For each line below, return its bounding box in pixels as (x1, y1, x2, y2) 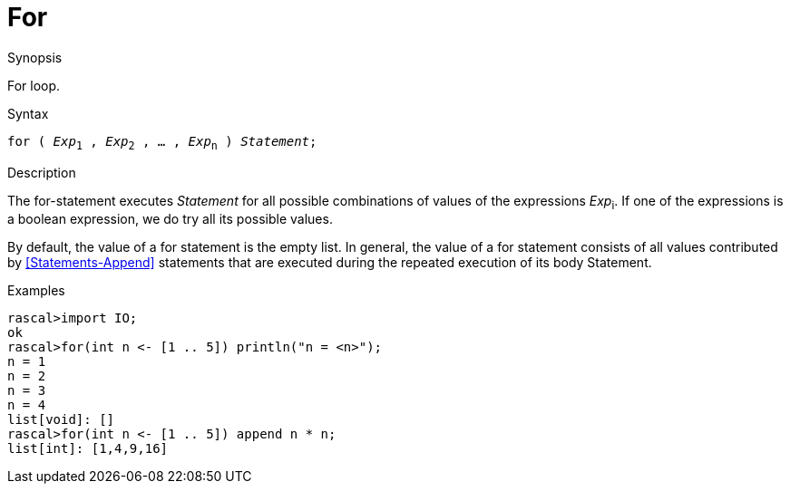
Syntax (7, 105, 49, 121)
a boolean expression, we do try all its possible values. (7, 211, 333, 227)
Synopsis (7, 49, 63, 65)
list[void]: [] (7, 412, 115, 428)
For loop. (7, 77, 61, 93)
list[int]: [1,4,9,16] (7, 441, 169, 457)
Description (7, 164, 76, 180)
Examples (7, 283, 65, 299)
